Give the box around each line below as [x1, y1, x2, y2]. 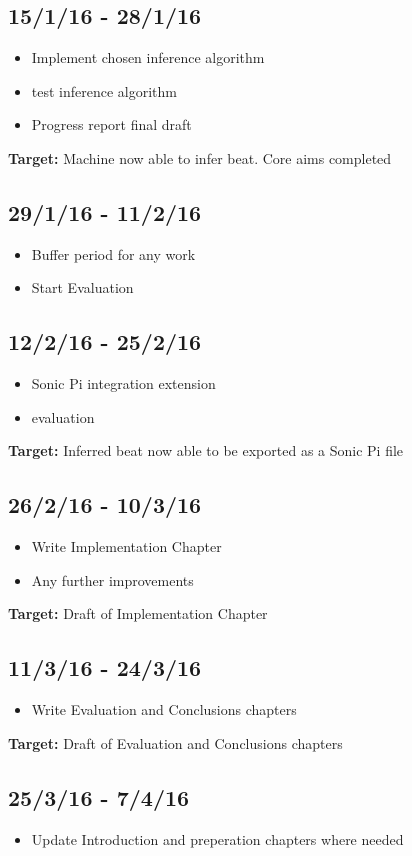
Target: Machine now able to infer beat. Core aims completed [8, 147, 392, 168]
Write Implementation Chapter [31, 536, 222, 557]
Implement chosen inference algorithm [31, 47, 265, 68]
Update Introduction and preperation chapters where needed [31, 828, 404, 849]
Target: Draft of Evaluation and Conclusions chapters [8, 732, 343, 753]
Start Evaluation [31, 277, 134, 298]
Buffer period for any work [31, 243, 196, 264]
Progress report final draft [31, 114, 192, 135]
